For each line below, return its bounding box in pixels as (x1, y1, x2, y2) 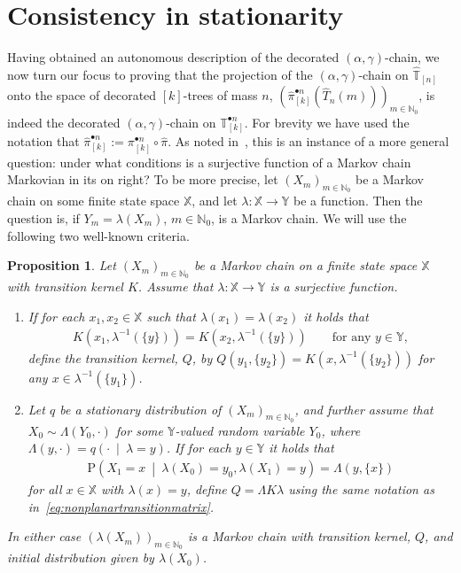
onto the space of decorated (7, 86, 157, 105)
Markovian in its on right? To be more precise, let (7, 170, 278, 189)
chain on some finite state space (7, 191, 180, 210)
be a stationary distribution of (59, 399, 222, 418)
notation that (7, 132, 80, 151)
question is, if (7, 208, 80, 227)
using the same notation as (288, 479, 434, 498)
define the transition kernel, (27, 348, 178, 367)
